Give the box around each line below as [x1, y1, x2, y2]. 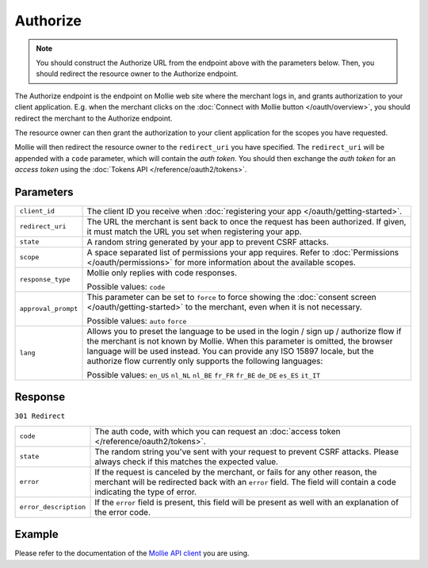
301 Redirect [14, 412, 66, 420]
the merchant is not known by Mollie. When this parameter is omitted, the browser [86, 336, 393, 347]
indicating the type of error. [94, 486, 197, 497]
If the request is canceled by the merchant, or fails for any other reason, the [94, 466, 377, 478]
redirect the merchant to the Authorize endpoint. [14, 113, 173, 123]
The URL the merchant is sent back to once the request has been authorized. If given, [86, 216, 407, 227]
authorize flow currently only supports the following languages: [86, 355, 323, 367]
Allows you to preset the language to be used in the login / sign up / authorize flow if [86, 325, 402, 336]
